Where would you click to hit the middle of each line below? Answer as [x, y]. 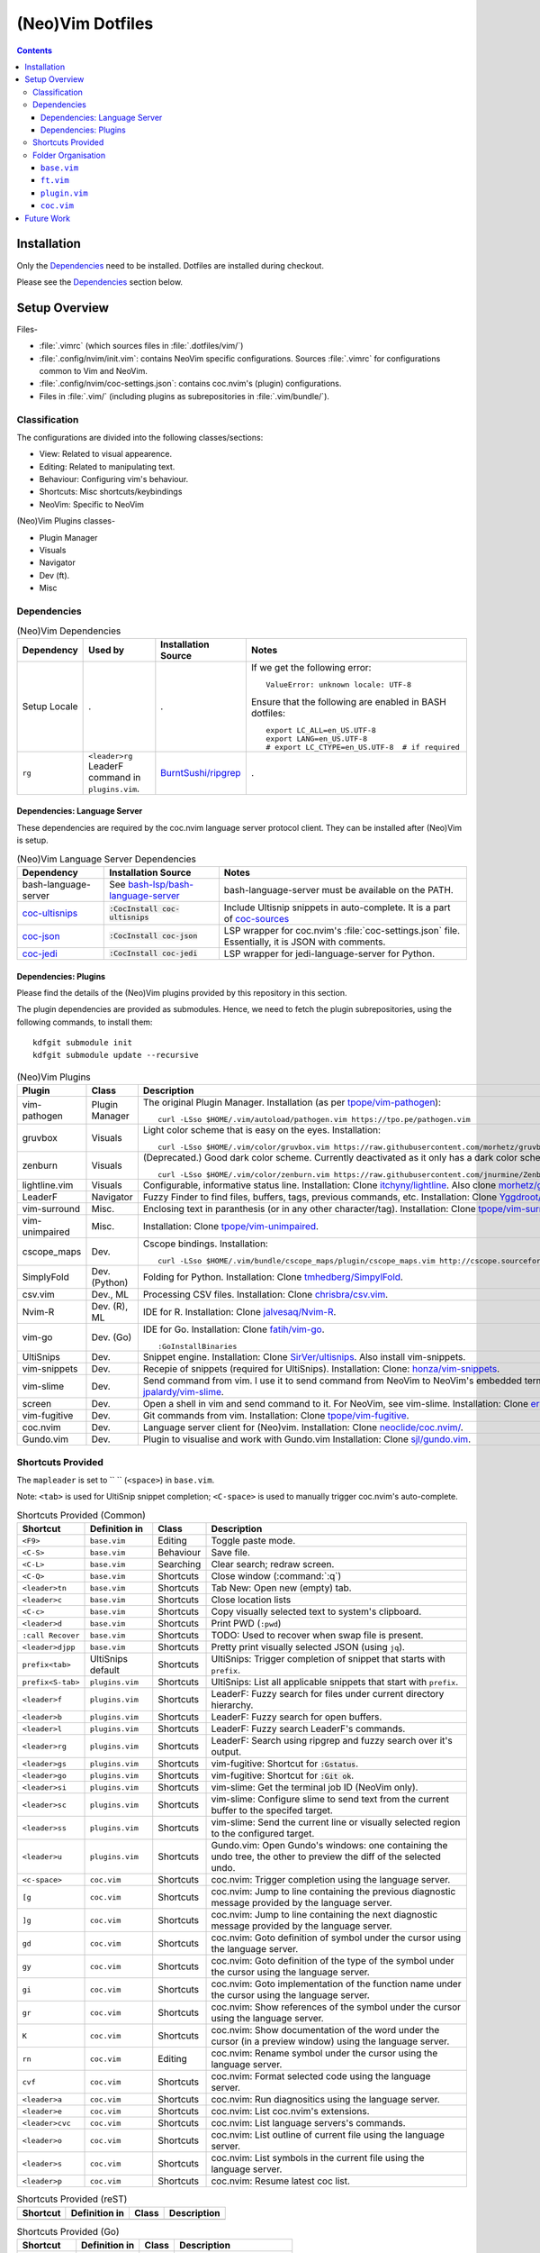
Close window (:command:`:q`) [276, 1576]
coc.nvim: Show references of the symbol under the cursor [336, 2007]
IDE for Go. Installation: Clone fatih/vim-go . [234, 1329]
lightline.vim [48, 1185]
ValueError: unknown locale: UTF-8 [339, 684]
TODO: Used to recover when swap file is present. [317, 1636]
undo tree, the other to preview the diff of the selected [326, 1856]
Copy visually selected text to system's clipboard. [316, 1611]
